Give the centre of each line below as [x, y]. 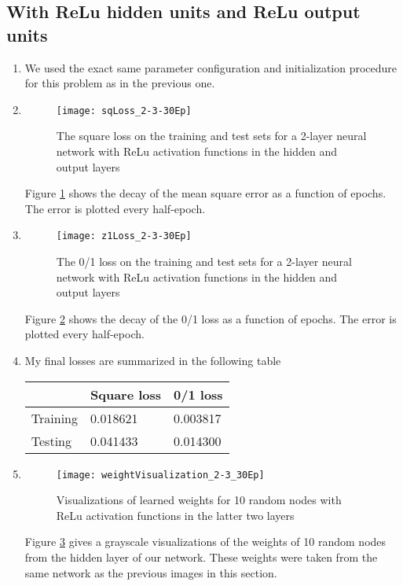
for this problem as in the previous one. [120, 83]
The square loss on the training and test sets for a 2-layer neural [211, 136]
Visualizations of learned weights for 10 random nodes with [199, 500]
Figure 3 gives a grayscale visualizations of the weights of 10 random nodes [205, 542]
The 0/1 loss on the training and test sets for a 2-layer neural [204, 262]
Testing [51, 440]
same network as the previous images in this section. [151, 572]
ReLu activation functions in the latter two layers [175, 515]
